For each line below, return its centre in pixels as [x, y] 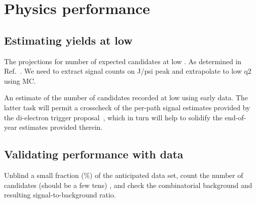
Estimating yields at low [68, 40]
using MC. [20, 80]
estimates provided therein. [61, 127]
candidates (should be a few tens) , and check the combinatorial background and [128, 185]
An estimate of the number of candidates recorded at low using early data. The [126, 97]
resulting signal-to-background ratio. [60, 195]
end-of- [235, 117]
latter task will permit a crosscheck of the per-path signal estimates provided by [127, 107]
